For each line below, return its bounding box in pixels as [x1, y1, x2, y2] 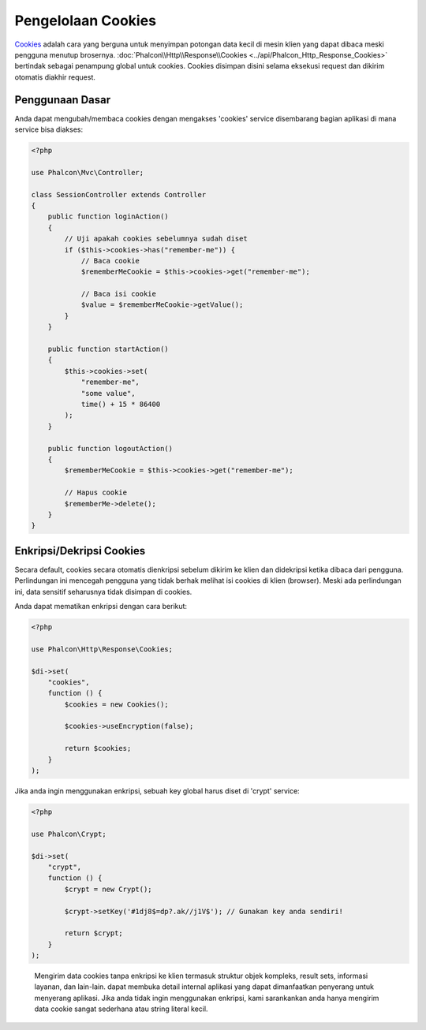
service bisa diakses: [14, 125, 84, 134]
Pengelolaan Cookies [14, 12, 157, 29]
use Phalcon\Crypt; [31, 829, 106, 838]
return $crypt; [64, 929, 124, 938]
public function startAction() [47, 345, 169, 354]
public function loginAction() [47, 212, 169, 221]
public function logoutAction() [47, 444, 174, 453]
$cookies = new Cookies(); [64, 700, 169, 709]
